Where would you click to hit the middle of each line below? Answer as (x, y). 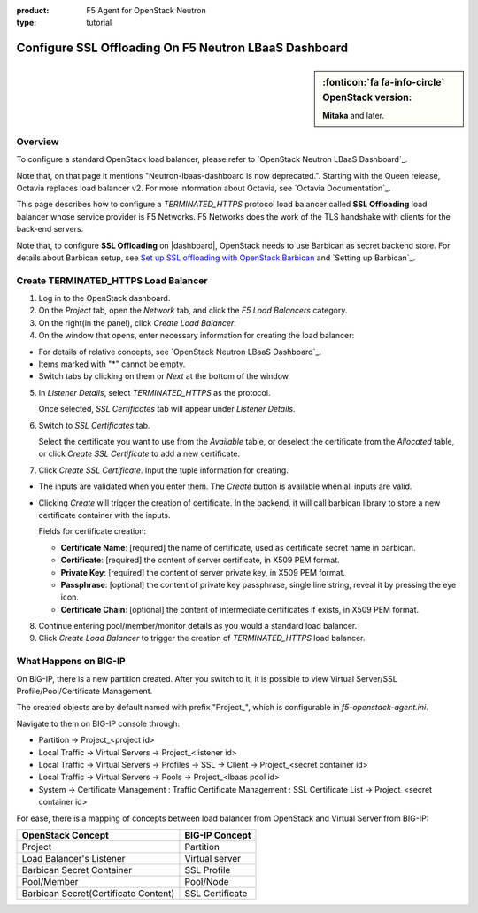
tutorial (99, 23)
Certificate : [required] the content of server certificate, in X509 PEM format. (200, 560)
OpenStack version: (367, 97)
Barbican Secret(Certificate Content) (98, 893)
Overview (38, 142)
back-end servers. (50, 229)
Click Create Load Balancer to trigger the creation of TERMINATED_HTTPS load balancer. (202, 638)
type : (27, 23)
